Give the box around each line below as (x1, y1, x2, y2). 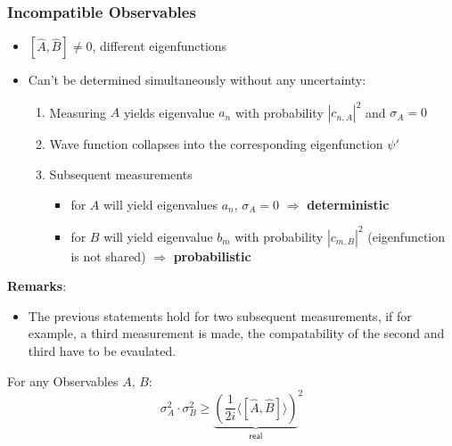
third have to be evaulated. (28, 341, 177, 359)
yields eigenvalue (123, 103, 215, 121)
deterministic (307, 194, 390, 213)
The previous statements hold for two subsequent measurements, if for (28, 306, 412, 325)
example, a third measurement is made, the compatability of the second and (28, 324, 445, 343)
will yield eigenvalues (103, 194, 218, 213)
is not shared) (70, 246, 146, 265)
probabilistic (173, 246, 251, 265)
